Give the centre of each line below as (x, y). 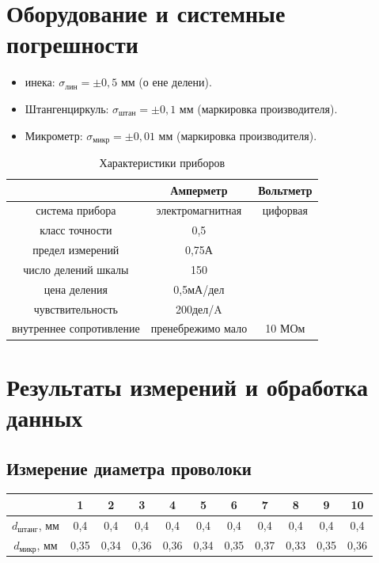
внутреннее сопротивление (76, 328)
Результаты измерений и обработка (188, 386)
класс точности (76, 230)
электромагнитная (199, 210)
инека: (40, 82)
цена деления (76, 289)
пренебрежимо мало (199, 328)
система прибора (76, 210)
